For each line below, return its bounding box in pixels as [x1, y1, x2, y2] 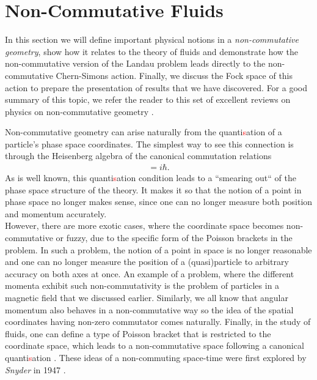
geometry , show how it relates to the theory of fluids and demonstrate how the [5, 45, 299, 58]
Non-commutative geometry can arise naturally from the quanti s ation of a [5, 125, 282, 138]
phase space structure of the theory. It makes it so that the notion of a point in [5, 183, 302, 196]
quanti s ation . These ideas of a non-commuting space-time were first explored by [5, 351, 307, 363]
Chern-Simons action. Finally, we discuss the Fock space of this [56, 69, 293, 81]
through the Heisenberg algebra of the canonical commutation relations [5, 149, 272, 162]
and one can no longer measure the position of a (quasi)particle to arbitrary [5, 255, 289, 268]
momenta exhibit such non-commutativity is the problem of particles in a [5, 279, 280, 292]
